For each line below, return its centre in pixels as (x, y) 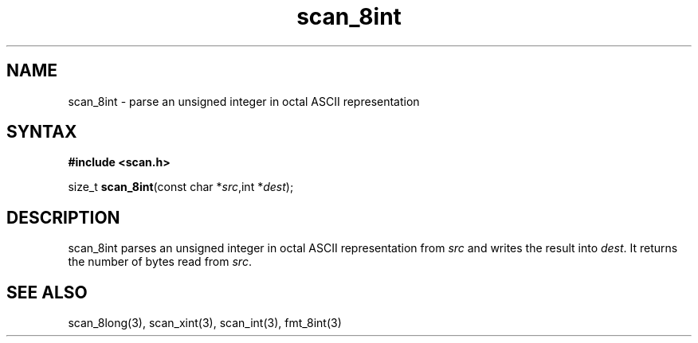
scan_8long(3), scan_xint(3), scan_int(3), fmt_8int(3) (205, 323)
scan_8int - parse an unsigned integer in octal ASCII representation (244, 101)
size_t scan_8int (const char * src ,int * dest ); (181, 187)
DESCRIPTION (63, 217)
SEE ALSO (47, 292)
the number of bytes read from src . (160, 262)
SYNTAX (42, 132)
